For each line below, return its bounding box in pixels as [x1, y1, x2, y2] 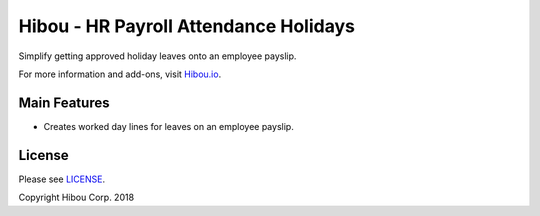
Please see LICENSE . [18, 173, 105, 185]
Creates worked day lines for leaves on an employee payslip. [43, 120, 294, 132]
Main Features [18, 94, 110, 111]
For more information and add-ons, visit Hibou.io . [18, 68, 222, 80]
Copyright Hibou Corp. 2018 [18, 191, 135, 204]
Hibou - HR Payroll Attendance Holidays [18, 15, 355, 37]
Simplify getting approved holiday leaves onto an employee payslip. [18, 50, 297, 62]
